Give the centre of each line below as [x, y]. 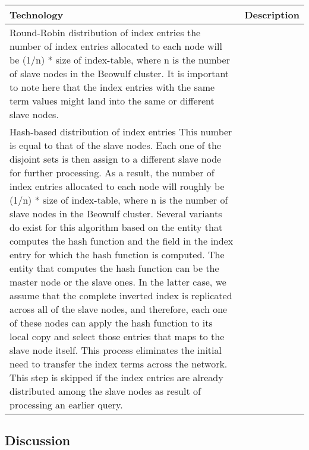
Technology [37, 15]
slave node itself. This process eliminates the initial [116, 350]
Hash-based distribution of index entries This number [121, 131]
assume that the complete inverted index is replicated [121, 295]
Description [272, 15]
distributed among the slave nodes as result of [105, 391]
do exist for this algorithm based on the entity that [116, 227]
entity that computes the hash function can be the [114, 268]
